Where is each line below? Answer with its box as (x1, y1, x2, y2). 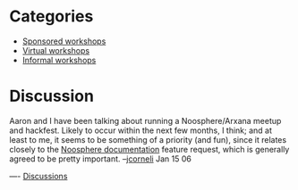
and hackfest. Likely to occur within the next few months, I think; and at (9, 125, 273, 136)
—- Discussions (9, 170, 68, 181)
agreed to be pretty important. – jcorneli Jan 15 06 (9, 153, 192, 164)
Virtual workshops (21, 45, 90, 55)
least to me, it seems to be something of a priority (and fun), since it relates (9, 134, 287, 145)
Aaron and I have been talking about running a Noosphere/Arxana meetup (9, 115, 282, 126)
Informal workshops (21, 54, 97, 65)
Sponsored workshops (21, 36, 106, 46)
